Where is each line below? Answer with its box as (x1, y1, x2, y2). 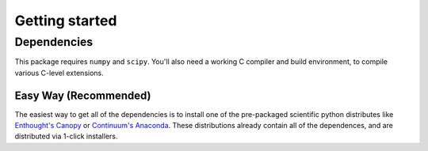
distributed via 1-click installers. (14, 131, 118, 142)
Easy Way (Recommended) (14, 89, 151, 102)
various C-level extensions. (14, 68, 104, 77)
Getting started (14, 12, 117, 29)
